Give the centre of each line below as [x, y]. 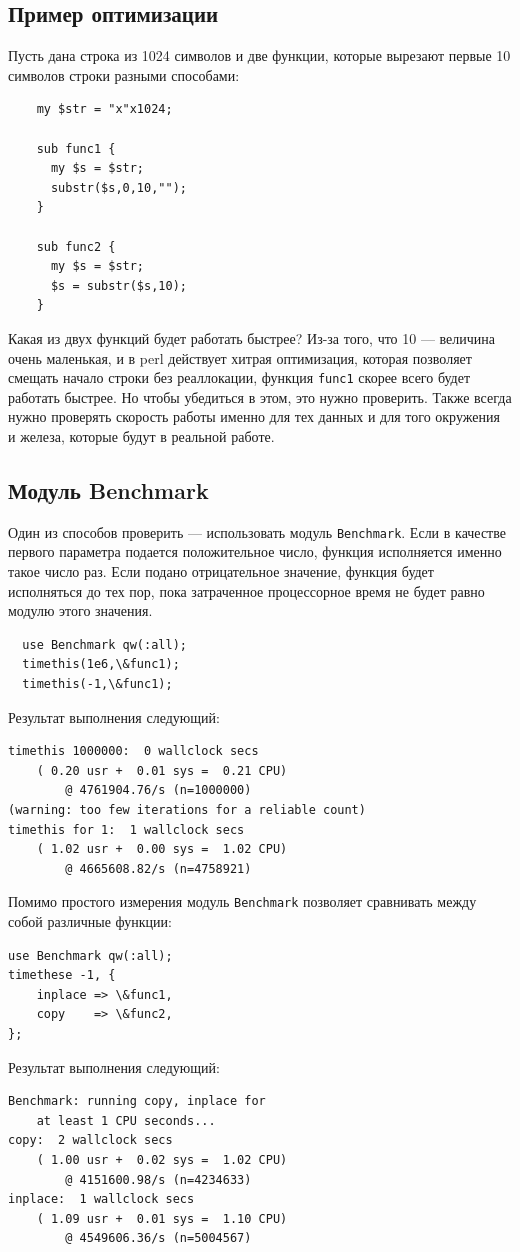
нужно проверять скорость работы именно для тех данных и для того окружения [254, 416]
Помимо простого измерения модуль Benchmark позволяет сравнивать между [242, 901]
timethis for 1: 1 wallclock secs [126, 829]
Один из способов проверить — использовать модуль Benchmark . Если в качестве [257, 531]
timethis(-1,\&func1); [97, 683]
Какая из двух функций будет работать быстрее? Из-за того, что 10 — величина [252, 337]
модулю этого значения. [80, 610]
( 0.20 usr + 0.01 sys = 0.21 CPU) [162, 770]
